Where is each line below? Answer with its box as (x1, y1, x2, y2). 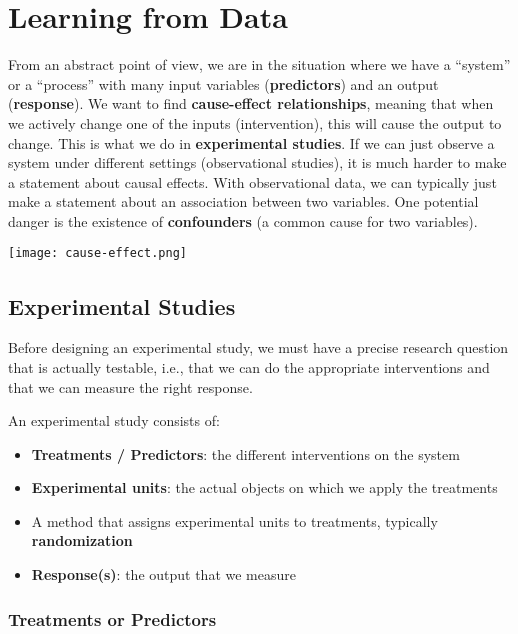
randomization (31, 530, 133, 551)
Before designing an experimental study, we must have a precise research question (8, 337, 509, 358)
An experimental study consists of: (8, 410, 220, 431)
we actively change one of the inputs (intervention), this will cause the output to (8, 112, 502, 133)
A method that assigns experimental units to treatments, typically (31, 510, 438, 531)
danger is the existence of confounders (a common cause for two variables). (8, 210, 478, 231)
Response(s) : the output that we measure (31, 564, 296, 585)
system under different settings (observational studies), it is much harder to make (8, 152, 507, 173)
